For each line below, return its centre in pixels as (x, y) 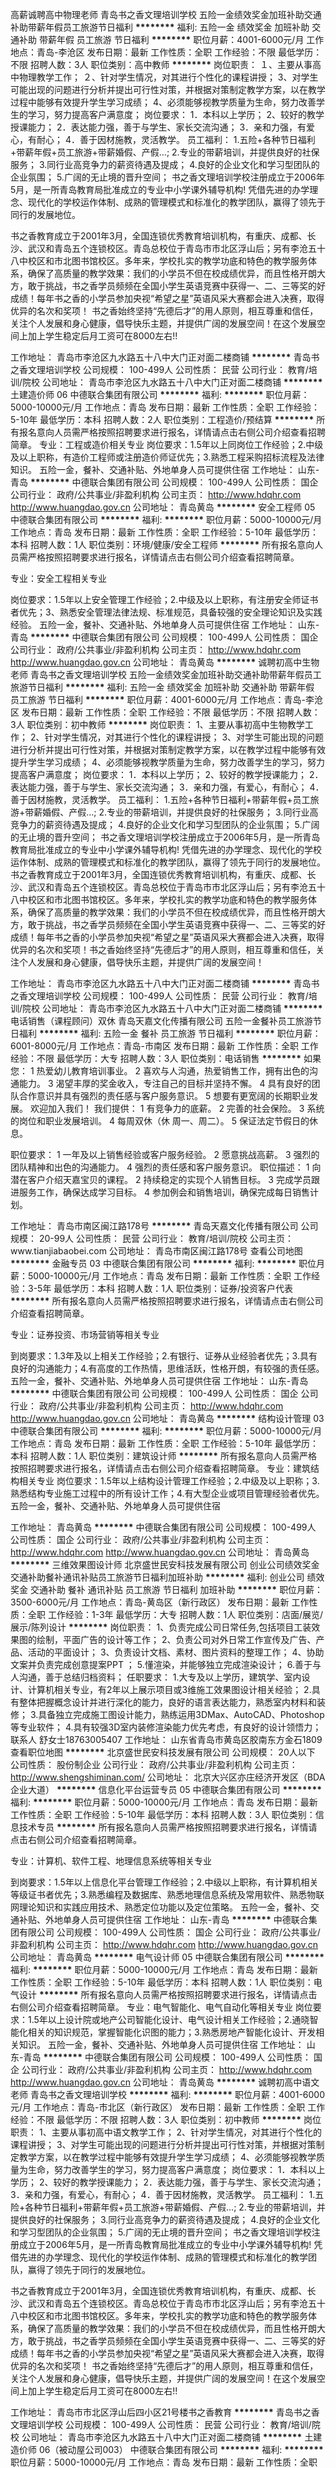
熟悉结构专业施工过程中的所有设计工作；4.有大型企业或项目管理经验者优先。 (167, 1493)
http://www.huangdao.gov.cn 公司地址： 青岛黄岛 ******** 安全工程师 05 (163, 507)
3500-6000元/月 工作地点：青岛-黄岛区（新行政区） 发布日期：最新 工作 (160, 1602)
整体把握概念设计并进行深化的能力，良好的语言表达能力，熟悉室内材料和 (167, 1702)
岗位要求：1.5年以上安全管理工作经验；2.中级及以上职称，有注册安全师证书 (164, 599)
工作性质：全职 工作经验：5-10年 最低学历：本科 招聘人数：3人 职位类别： (163, 1814)
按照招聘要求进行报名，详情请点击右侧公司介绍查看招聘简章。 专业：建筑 (160, 1468)
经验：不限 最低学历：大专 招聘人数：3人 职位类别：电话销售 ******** (156, 1058)
